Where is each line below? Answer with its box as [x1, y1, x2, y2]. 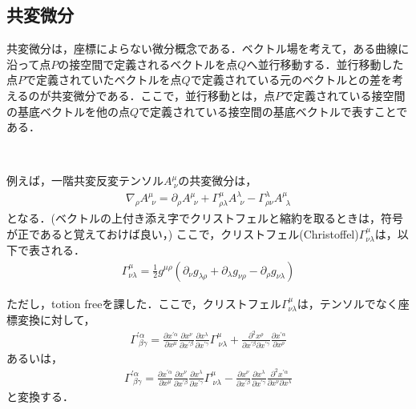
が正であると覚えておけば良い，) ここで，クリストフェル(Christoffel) [6, 225, 359, 242]
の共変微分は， [178, 172, 257, 189]
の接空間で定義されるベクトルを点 [58, 55, 238, 72]
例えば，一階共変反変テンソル [6, 172, 164, 189]
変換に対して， [17, 311, 95, 327]
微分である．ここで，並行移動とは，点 [73, 86, 275, 103]
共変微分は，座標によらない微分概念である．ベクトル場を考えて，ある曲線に [6, 40, 410, 57]
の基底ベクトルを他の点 [6, 102, 130, 119]
